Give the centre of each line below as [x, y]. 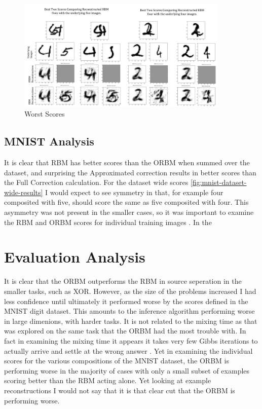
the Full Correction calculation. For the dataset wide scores [96, 182]
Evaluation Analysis [75, 257]
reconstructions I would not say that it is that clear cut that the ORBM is [120, 390]
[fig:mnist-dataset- [218, 182]
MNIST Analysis [49, 141]
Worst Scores [45, 114]
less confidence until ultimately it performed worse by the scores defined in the [126, 301]
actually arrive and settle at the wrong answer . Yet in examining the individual [128, 350]
